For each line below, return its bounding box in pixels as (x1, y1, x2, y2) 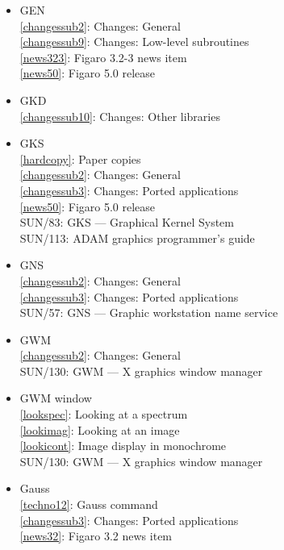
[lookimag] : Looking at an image (19, 421, 180, 438)
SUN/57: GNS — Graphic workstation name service (19, 304, 278, 321)
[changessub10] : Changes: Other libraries (19, 107, 220, 124)
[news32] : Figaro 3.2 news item (19, 527, 173, 544)
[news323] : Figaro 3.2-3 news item (19, 48, 187, 65)
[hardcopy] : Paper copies (19, 150, 141, 167)
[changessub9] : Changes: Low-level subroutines (19, 33, 249, 50)
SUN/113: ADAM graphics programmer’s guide (19, 229, 255, 246)
